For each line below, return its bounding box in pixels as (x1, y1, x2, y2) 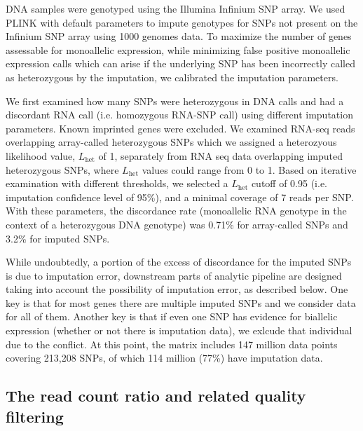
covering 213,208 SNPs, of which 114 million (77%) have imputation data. (6, 350, 323, 365)
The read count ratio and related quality (6, 385, 306, 406)
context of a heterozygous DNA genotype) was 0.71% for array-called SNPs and (6, 217, 348, 231)
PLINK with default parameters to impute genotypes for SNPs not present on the (6, 15, 358, 29)
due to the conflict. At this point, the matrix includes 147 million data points (6, 336, 338, 351)
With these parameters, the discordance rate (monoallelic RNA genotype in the (6, 203, 347, 218)
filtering (6, 405, 64, 427)
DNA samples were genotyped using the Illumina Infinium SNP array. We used (6, 1, 345, 15)
